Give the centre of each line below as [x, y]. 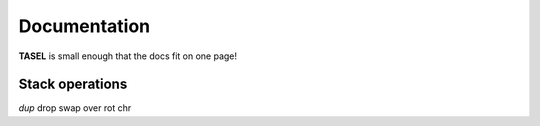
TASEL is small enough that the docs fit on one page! [128, 56]
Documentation [84, 26]
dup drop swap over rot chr [75, 108]
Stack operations [73, 84]
